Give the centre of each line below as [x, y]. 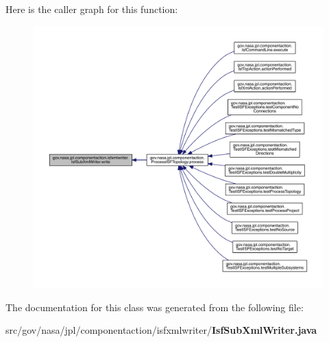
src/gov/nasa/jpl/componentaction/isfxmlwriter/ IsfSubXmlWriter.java [161, 330]
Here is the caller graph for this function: [92, 9]
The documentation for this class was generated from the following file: [155, 307]
